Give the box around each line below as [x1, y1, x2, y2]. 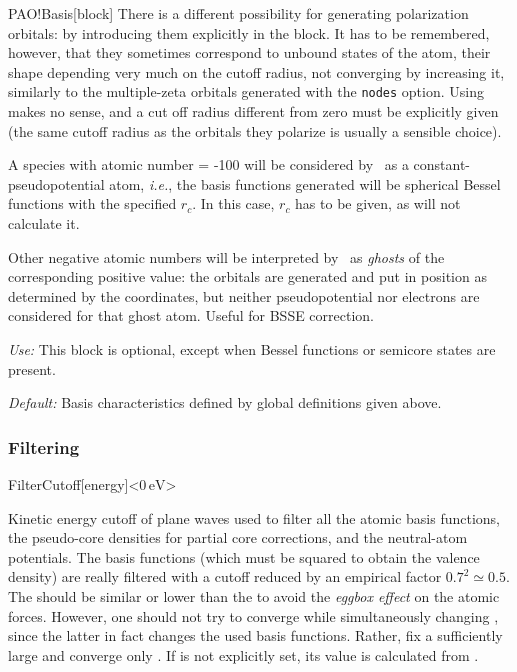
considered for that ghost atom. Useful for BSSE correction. [8, 305, 375, 326]
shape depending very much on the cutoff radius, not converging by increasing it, [8, 61, 505, 82]
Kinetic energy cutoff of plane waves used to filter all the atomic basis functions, [8, 507, 500, 528]
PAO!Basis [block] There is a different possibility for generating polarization [8, 3, 469, 23]
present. [8, 358, 56, 379]
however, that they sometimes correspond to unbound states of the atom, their [8, 42, 491, 63]
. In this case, [192, 193, 275, 214]
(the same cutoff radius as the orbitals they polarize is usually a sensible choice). [8, 120, 502, 141]
